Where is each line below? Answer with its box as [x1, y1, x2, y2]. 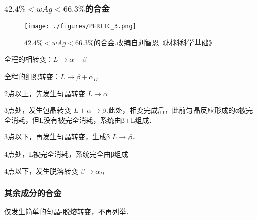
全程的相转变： [4, 54, 53, 64]
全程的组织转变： [4, 71, 60, 82]
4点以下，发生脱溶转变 [4, 165, 78, 176]
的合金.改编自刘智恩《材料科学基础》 [93, 37, 216, 47]
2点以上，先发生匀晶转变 [4, 88, 85, 98]
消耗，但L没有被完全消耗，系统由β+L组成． [11, 114, 156, 125]
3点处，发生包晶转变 [4, 105, 71, 115]
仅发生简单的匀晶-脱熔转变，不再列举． [4, 206, 134, 217]
